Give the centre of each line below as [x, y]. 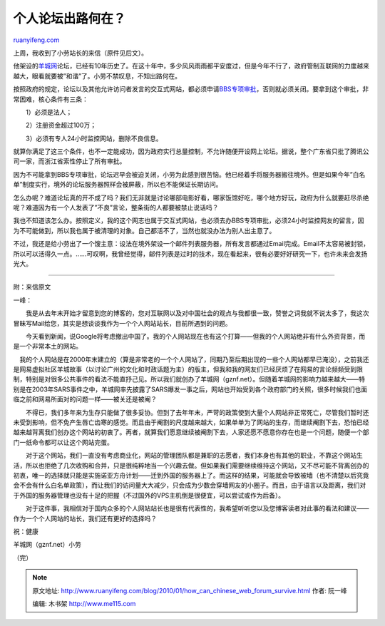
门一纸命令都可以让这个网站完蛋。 [63, 442]
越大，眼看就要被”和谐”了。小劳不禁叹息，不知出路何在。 [97, 76]
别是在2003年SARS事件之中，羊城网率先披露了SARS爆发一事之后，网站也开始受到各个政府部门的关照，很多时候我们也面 [190, 389]
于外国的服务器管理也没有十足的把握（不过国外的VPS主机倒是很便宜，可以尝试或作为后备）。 [149, 495]
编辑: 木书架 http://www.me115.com [84, 603]
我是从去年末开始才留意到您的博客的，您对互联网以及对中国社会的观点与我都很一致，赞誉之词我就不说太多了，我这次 [197, 313]
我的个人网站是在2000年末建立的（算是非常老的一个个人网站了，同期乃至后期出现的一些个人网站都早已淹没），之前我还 [194, 359]
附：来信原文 [32, 287]
